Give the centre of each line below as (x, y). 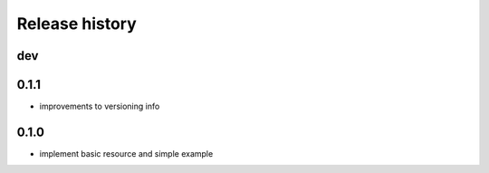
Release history (77, 24)
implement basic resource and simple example (126, 153)
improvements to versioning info (100, 106)
